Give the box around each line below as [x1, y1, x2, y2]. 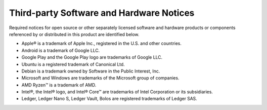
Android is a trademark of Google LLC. [21, 47, 100, 53]
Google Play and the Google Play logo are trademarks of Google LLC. [21, 54, 163, 60]
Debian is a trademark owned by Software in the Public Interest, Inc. [21, 68, 160, 74]
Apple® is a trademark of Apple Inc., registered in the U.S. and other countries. [21, 40, 182, 46]
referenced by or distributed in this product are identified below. [9, 31, 139, 37]
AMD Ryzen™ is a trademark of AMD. [21, 82, 96, 88]
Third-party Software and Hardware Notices [9, 7, 195, 18]
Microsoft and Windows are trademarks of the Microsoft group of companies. [21, 75, 179, 81]
